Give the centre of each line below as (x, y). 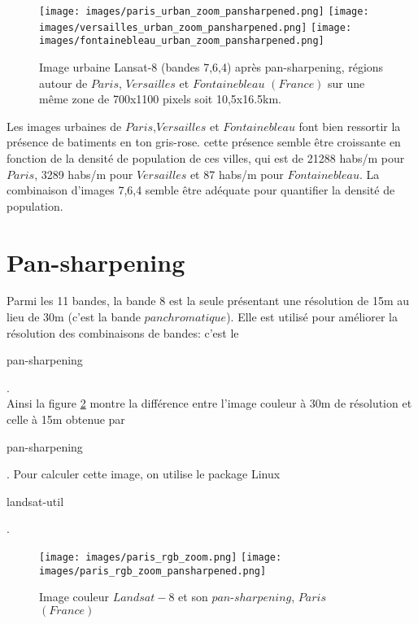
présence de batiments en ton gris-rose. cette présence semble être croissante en (204, 142)
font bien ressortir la (350, 126)
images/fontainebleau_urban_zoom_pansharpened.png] (182, 41)
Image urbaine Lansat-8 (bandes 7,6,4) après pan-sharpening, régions (211, 66)
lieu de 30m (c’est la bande (74, 317)
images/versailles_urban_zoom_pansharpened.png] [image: (196, 27)
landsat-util (35, 501)
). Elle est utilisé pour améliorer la (312, 317)
